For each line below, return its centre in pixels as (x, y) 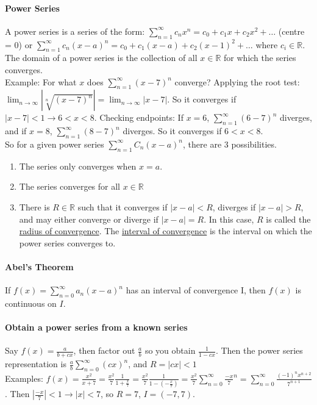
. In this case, (229, 219)
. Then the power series (259, 350)
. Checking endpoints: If (139, 117)
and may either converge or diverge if (89, 219)
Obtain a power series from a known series (96, 327)
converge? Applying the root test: (237, 81)
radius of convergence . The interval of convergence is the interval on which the (166, 231)
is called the (288, 219)
